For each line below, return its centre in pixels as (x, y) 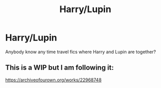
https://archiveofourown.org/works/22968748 (53, 80)
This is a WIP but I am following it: (60, 68)
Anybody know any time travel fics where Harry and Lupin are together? (81, 52)
